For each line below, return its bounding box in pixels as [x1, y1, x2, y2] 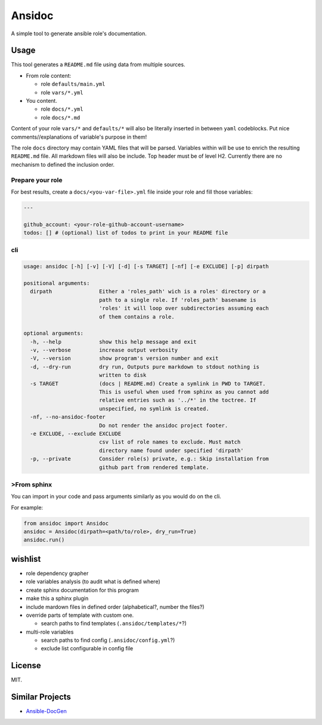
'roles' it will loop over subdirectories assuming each [98, 305, 270, 312]
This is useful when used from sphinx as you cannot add [98, 388, 270, 396]
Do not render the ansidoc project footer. [98, 422, 228, 429]
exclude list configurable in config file [41, 645, 134, 652]
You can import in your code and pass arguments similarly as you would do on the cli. [11, 493, 222, 500]
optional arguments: [23, 330, 83, 337]
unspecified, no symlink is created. [98, 405, 209, 412]
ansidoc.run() [23, 537, 65, 543]
